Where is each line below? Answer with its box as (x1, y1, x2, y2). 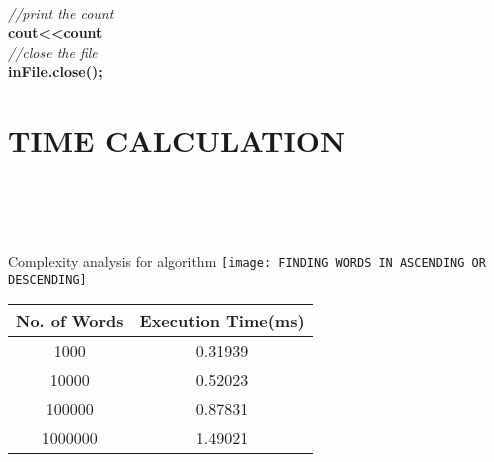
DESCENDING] (8, 272, 87, 287)
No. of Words (16, 309, 124, 333)
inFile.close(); (8, 61, 103, 82)
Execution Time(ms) (139, 309, 305, 333)
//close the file (8, 41, 98, 62)
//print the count (8, 2, 114, 23)
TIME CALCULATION (8, 120, 346, 161)
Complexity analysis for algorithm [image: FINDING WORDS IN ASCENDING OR (8, 250, 486, 271)
